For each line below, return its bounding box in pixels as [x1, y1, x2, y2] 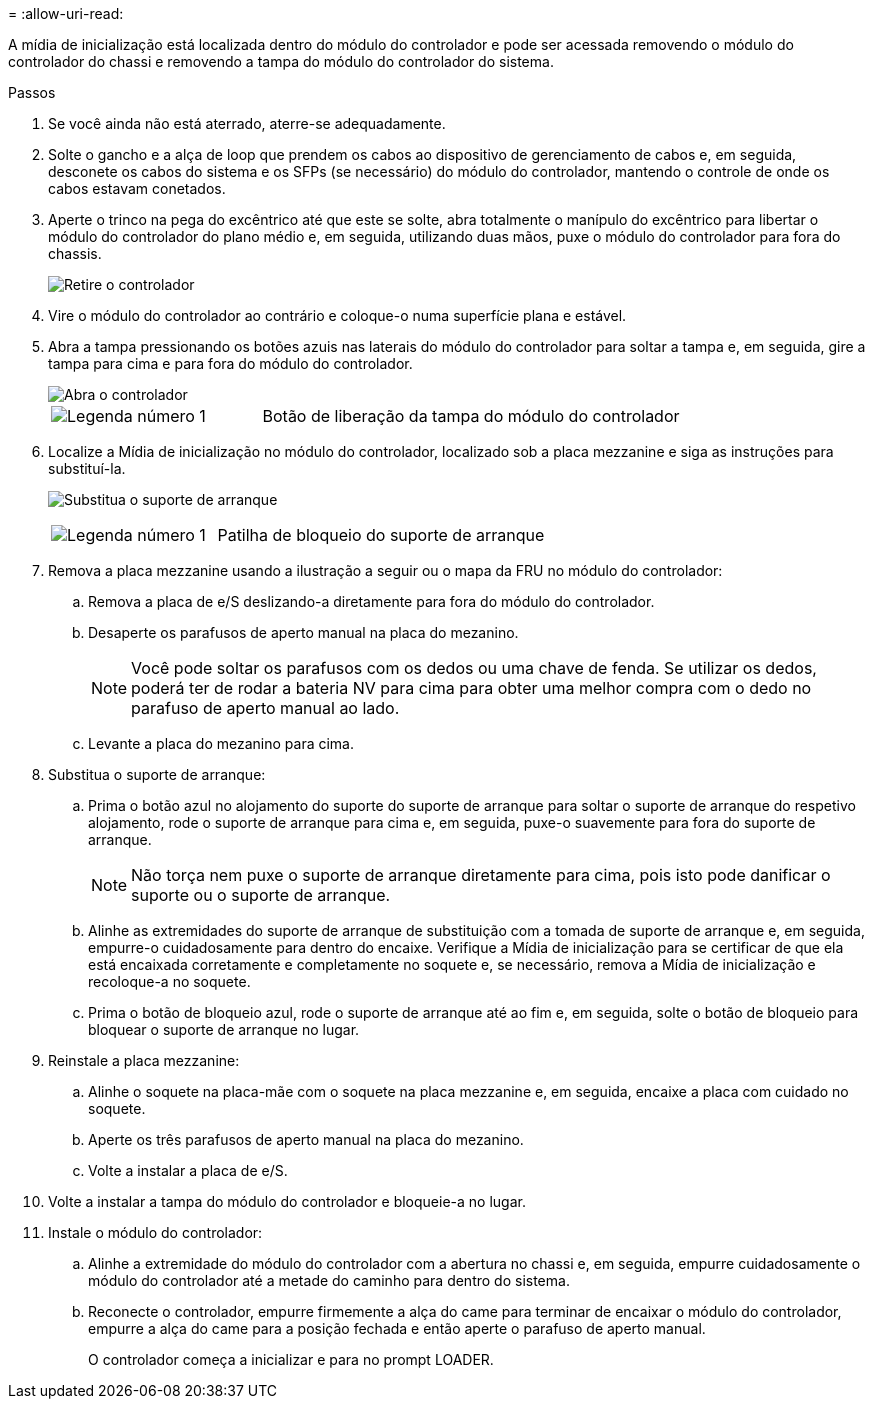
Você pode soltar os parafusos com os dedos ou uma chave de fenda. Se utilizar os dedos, [131, 658, 817, 678]
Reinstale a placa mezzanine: [48, 1052, 240, 1069]
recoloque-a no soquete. [88, 973, 251, 990]
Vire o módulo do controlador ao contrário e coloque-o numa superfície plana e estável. [48, 307, 627, 324]
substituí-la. [48, 460, 126, 477]
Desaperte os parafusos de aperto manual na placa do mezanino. [88, 624, 519, 641]
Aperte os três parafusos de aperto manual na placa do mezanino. [88, 1131, 524, 1148]
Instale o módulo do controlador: [48, 1224, 263, 1241]
